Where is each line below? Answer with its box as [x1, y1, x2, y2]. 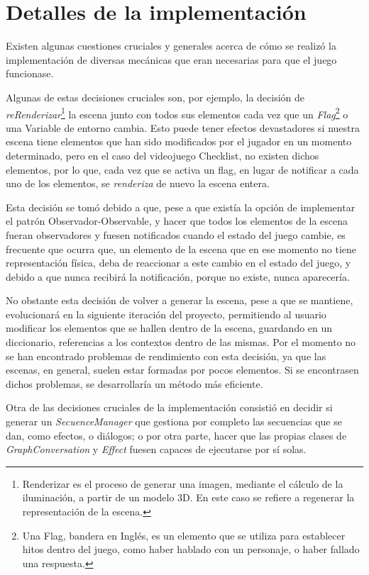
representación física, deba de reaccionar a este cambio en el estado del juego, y [6, 255, 351, 270]
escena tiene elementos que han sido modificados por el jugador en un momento [6, 134, 352, 149]
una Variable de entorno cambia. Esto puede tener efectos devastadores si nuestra [6, 120, 360, 135]
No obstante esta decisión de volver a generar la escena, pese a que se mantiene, [6, 293, 353, 308]
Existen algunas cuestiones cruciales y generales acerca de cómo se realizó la [6, 38, 336, 53]
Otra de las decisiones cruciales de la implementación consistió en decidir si [6, 400, 333, 415]
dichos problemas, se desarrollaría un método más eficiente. [6, 376, 263, 391]
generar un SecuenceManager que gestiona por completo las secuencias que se [6, 414, 342, 429]
